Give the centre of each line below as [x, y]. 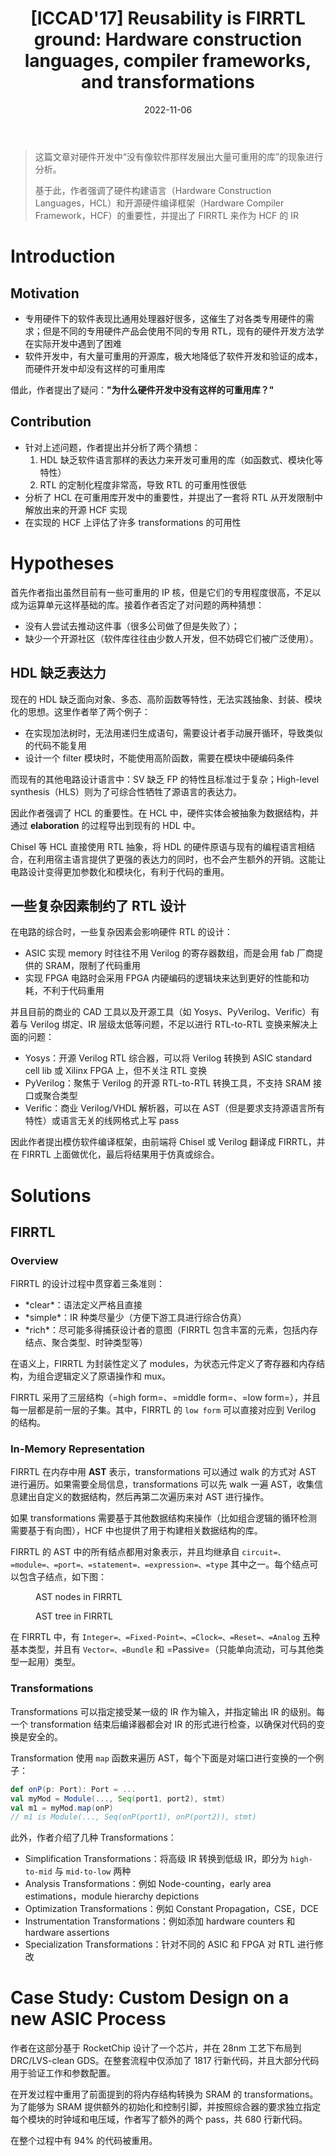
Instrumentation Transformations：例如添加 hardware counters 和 [160, 1921]
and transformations [168, 82]
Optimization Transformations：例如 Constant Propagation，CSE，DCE [171, 1909]
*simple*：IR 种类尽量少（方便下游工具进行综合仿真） [135, 1318]
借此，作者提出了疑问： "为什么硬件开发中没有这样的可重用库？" [142, 389]
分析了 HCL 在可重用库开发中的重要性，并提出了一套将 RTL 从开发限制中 [174, 497]
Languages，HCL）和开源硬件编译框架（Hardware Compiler [159, 203]
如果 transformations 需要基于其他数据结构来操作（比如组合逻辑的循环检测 [164, 1518]
